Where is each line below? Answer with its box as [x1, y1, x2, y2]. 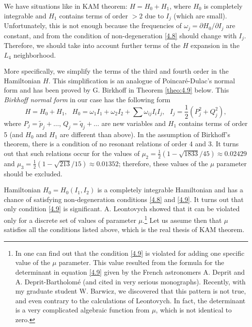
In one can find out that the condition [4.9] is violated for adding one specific [15, 248, 245, 258]
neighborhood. [13, 49, 56, 60]
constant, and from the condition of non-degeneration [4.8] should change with [4, 30, 237, 40]
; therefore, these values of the [118, 158, 208, 168]
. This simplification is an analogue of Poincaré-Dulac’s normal [48, 75, 235, 85]
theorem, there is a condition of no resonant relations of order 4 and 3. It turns [4, 139, 239, 149]
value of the [15, 257, 50, 267]
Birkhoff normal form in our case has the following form [4, 94, 171, 104]
